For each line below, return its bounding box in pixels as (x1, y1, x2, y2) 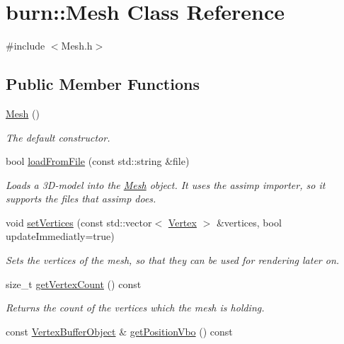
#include (6, 38, 45, 53)
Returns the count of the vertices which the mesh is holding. (6, 300, 265, 315)
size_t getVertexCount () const (6, 276, 142, 291)
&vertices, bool (216, 214, 282, 229)
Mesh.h (61, 38, 93, 53)
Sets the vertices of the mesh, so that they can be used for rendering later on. (6, 253, 340, 268)
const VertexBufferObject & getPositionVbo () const (6, 323, 233, 338)
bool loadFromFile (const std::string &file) (6, 154, 190, 168)
